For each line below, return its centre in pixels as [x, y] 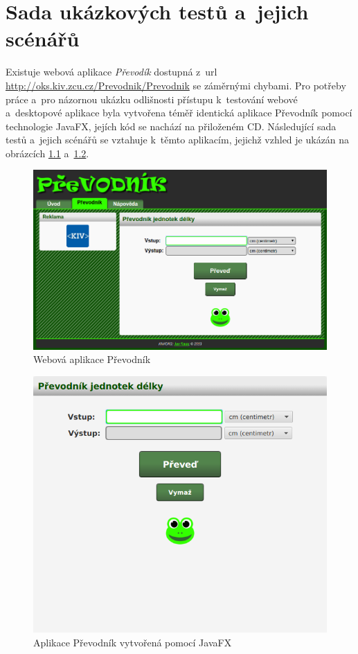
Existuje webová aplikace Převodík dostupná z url [111, 72]
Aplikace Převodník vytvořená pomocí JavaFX [133, 642]
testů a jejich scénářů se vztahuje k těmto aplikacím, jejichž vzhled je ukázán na [178, 140]
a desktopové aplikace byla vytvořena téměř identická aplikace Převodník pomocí [179, 113]
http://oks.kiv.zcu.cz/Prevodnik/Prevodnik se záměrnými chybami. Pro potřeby [176, 85]
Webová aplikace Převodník [92, 359]
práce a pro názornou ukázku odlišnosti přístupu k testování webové [152, 99]
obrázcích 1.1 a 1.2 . [47, 153]
